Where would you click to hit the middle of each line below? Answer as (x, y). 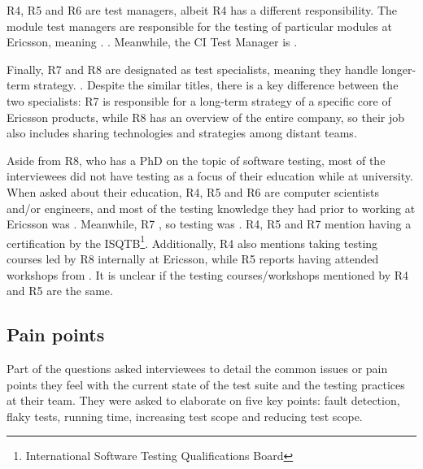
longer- (399, 69)
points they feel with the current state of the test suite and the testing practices (206, 384)
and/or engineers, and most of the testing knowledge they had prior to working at (211, 208)
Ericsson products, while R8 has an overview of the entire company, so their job (206, 117)
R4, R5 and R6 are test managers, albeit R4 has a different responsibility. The (202, 10)
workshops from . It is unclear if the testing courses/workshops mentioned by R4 (208, 274)
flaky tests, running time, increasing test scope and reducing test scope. (185, 416)
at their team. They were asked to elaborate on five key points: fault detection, (203, 400)
